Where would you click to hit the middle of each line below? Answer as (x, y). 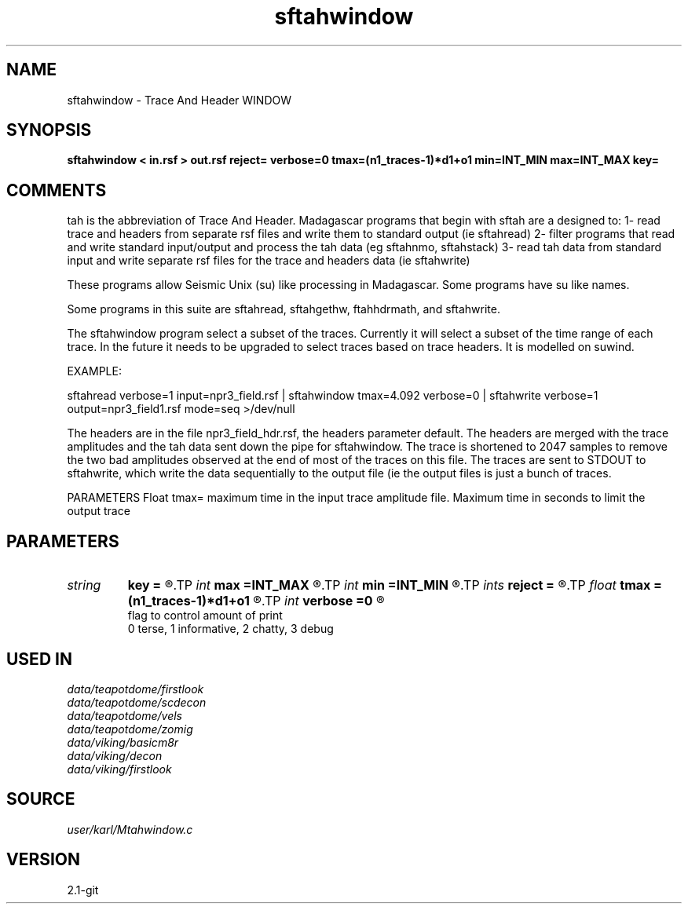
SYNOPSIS (49, 130)
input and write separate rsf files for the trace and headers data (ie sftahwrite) (269, 261)
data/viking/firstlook (119, 769)
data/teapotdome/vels (124, 715)
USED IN (39, 659)
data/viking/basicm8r (123, 742)
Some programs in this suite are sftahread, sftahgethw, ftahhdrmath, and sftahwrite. (284, 309)
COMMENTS (57, 190)
